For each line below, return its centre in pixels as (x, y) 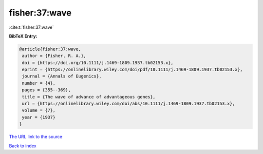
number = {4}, (39, 83)
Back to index (23, 146)
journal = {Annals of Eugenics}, (62, 76)
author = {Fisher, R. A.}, (54, 56)
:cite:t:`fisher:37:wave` (31, 27)
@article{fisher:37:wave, (50, 49)
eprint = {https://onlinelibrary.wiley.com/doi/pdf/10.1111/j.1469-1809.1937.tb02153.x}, (132, 70)
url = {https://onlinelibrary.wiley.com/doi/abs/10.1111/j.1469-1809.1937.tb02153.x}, (129, 104)
